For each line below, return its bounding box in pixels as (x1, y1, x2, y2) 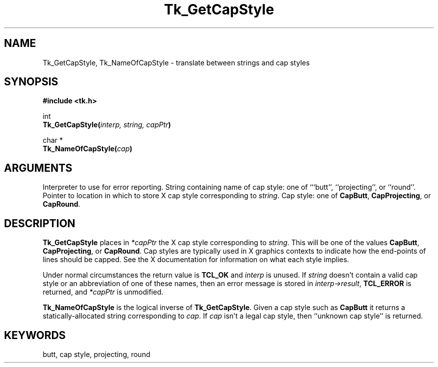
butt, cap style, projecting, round (42, 350, 150, 359)
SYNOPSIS (4, 75, 58, 88)
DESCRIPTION (4, 217, 75, 230)
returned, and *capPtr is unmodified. (42, 288, 163, 297)
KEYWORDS (4, 329, 66, 342)
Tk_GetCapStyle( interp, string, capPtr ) (42, 120, 171, 129)
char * (42, 136, 63, 145)
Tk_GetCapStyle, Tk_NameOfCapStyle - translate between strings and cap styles (42, 58, 310, 67)
